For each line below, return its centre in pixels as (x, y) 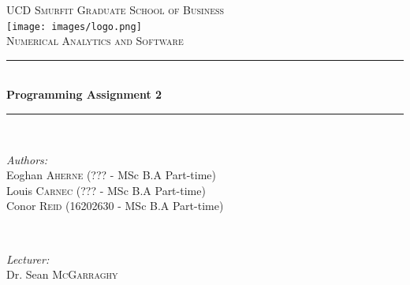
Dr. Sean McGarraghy (62, 274)
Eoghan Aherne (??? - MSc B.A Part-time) (112, 175)
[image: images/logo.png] (74, 26)
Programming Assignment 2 (84, 94)
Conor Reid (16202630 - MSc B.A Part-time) (115, 206)
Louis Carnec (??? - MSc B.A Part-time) (106, 190)
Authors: (27, 159)
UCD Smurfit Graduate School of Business (116, 9)
